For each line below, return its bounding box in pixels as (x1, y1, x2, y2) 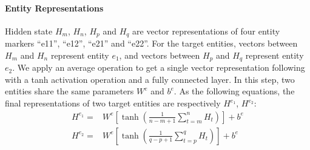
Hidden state (5, 24, 53, 37)
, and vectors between (119, 48, 200, 61)
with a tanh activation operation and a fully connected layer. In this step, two (5, 73, 295, 85)
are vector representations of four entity (132, 24, 280, 37)
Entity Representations (5, 1, 104, 14)
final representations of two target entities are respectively (5, 97, 221, 109)
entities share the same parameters (5, 85, 134, 97)
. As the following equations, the (174, 85, 295, 97)
